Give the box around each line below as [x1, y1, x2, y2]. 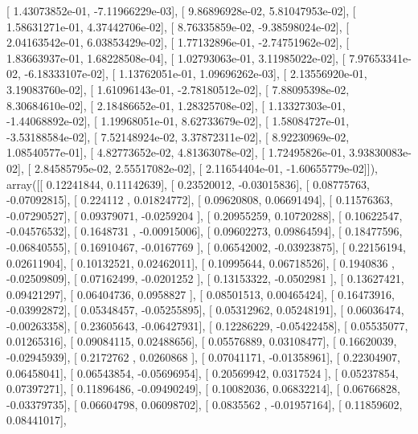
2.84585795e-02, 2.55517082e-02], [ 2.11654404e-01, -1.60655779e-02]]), [34, 159, 378, 176]
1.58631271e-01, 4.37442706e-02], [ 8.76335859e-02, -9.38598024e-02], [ [6, 18, 350, 35]
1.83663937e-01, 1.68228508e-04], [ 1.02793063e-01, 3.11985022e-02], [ [6, 49, 346, 66]
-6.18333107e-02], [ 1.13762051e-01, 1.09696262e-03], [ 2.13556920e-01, [24, 65, 367, 82]
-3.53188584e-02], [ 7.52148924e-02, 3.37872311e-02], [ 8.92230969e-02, [6, 128, 350, 145]
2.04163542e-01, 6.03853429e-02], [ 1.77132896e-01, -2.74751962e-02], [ [6, 34, 350, 51]
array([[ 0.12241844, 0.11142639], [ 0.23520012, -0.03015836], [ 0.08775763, [6, 175, 370, 192]
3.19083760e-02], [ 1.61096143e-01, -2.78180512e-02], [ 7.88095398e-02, [6, 80, 350, 97]
